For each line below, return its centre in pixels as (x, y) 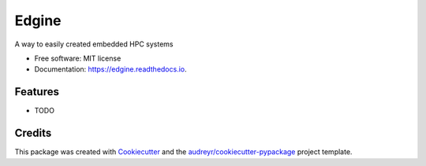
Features (37, 92)
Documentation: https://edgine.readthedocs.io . (110, 69)
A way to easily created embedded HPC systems (94, 44)
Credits (33, 133)
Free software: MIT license (78, 58)
